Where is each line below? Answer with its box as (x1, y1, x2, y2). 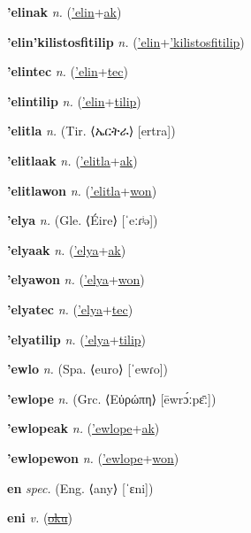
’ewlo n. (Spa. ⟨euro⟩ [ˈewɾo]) (7, 359, 169, 378)
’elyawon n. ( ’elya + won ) (7, 270, 145, 289)
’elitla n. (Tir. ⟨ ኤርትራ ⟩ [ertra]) (7, 121, 176, 140)
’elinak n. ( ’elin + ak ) (7, 3, 122, 20)
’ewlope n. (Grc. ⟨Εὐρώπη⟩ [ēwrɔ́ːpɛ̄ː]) (7, 389, 217, 407)
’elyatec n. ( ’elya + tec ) (7, 299, 133, 318)
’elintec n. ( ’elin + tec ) (7, 62, 128, 81)
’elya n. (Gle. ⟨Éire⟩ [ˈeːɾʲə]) (7, 211, 158, 229)
